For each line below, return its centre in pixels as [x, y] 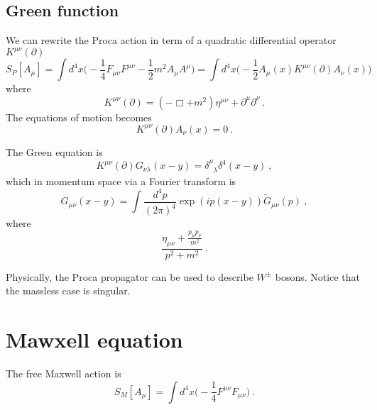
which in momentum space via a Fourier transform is [121, 181]
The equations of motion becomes [79, 117]
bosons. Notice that [317, 276]
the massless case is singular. [68, 290]
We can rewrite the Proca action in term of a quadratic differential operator [171, 40]
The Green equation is [54, 151]
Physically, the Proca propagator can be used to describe [130, 276]
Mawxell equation [94, 339]
